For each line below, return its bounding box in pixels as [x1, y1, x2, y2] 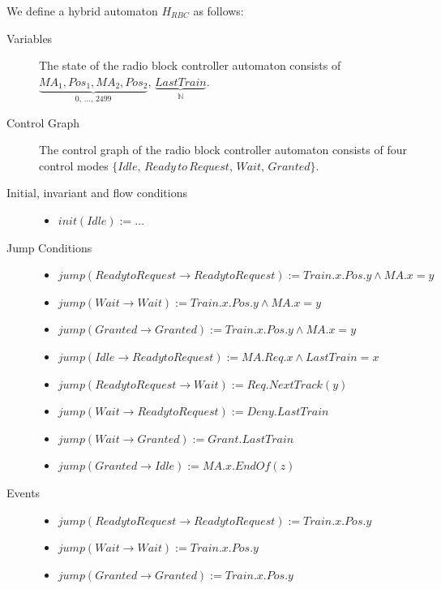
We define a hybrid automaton [6, 2, 158, 19]
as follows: [193, 2, 244, 19]
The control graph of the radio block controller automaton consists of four [39, 141, 407, 158]
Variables [6, 29, 53, 46]
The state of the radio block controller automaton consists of [39, 57, 341, 74]
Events [6, 484, 41, 501]
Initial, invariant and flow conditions [6, 184, 187, 201]
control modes [39, 157, 109, 174]
